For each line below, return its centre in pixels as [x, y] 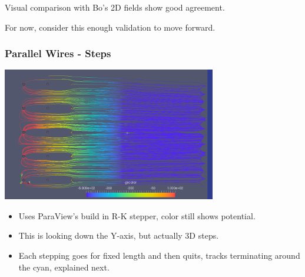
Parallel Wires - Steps [58, 53]
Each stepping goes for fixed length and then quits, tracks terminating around [159, 255]
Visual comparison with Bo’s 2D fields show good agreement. [115, 7]
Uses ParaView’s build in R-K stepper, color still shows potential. [137, 215]
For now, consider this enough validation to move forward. [110, 27]
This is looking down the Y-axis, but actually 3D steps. [119, 235]
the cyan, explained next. [64, 267]
